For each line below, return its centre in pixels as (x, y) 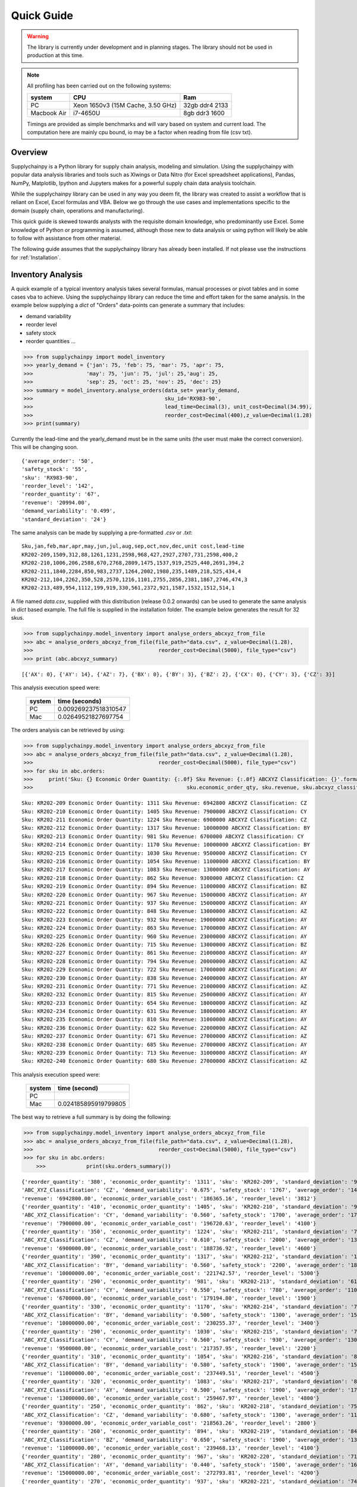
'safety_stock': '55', (55, 469)
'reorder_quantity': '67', (61, 494)
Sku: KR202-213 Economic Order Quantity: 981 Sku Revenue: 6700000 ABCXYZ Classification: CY (163, 836)
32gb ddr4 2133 (206, 105)
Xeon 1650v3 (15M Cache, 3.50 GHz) (125, 105)
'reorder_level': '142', (58, 486)
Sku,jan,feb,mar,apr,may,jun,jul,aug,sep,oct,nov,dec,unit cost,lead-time (133, 546)
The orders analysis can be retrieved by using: (68, 730)
